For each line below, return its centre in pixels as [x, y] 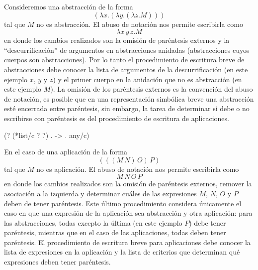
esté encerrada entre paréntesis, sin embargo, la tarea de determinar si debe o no [127, 108]
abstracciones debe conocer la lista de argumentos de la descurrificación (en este [126, 69]
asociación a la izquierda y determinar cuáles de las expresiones [100, 193]
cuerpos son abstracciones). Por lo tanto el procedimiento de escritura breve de [124, 60]
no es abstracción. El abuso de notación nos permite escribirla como [140, 24]
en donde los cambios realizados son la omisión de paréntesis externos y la [117, 40]
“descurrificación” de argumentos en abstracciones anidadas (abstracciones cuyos [127, 50]
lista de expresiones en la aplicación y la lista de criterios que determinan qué [122, 252]
